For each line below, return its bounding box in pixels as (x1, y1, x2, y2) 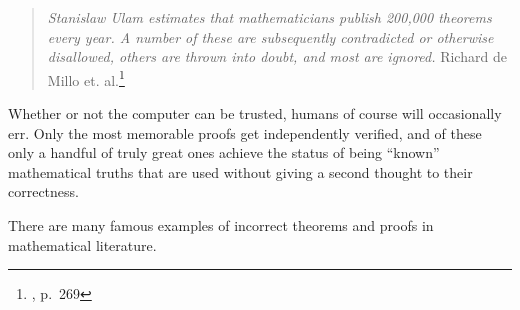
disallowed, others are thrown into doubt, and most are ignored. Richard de (47, 46, 507, 67)
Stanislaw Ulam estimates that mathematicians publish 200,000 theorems (47, 7, 492, 27)
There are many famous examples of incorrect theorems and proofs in (8, 215, 434, 235)
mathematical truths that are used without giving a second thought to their (8, 161, 473, 182)
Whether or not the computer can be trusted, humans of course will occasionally (8, 103, 502, 124)
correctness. (8, 181, 79, 202)
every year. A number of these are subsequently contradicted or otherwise (47, 26, 494, 47)
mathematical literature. (8, 234, 157, 255)
